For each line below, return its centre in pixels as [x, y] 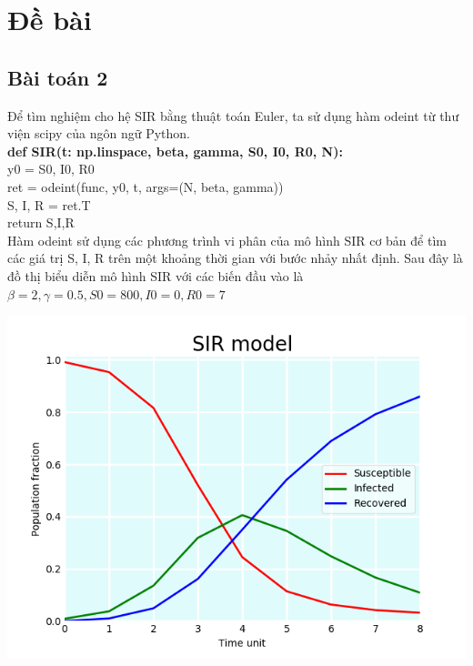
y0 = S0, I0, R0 [51, 169]
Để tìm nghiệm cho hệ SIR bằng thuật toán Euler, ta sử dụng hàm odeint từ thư [233, 115]
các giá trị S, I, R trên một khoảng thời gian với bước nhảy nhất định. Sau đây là [235, 258]
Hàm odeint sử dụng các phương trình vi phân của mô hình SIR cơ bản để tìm [227, 240]
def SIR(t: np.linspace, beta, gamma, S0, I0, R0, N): [175, 151]
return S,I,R [41, 222]
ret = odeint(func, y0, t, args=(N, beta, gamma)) [146, 186]
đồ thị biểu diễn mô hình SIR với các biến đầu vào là [156, 275]
